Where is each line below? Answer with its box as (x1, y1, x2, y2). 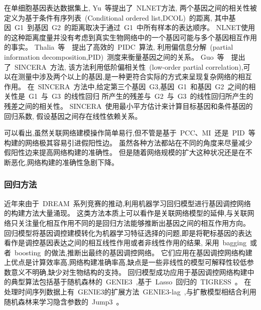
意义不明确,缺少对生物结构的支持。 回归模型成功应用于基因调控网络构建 (11, 266, 247, 277)
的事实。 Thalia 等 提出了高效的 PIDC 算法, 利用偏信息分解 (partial (4, 42, 233, 52)
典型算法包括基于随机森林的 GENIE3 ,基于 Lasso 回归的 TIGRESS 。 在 (11, 276, 251, 287)
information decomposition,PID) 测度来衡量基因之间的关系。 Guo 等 (4, 51, 224, 62)
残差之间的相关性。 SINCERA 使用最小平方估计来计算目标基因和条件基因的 (4, 100, 253, 111)
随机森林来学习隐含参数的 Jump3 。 (4, 296, 123, 306)
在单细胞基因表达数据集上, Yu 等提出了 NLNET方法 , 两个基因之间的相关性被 (4, 3, 257, 13)
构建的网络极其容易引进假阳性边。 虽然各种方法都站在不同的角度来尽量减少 (4, 137, 252, 147)
